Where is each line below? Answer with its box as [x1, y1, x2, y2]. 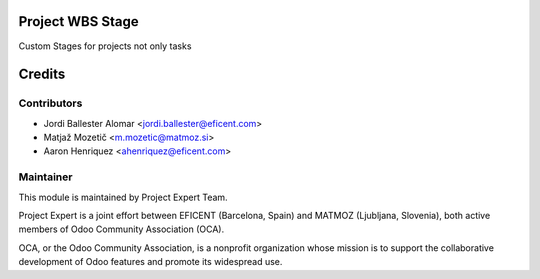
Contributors [18, 96, 83, 110]
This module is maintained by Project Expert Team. [18, 191, 229, 203]
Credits [18, 66, 66, 83]
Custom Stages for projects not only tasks [18, 40, 192, 52]
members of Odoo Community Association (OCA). [18, 223, 225, 235]
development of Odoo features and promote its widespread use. [18, 256, 283, 268]
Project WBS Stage [18, 13, 139, 30]
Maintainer [18, 170, 73, 184]
